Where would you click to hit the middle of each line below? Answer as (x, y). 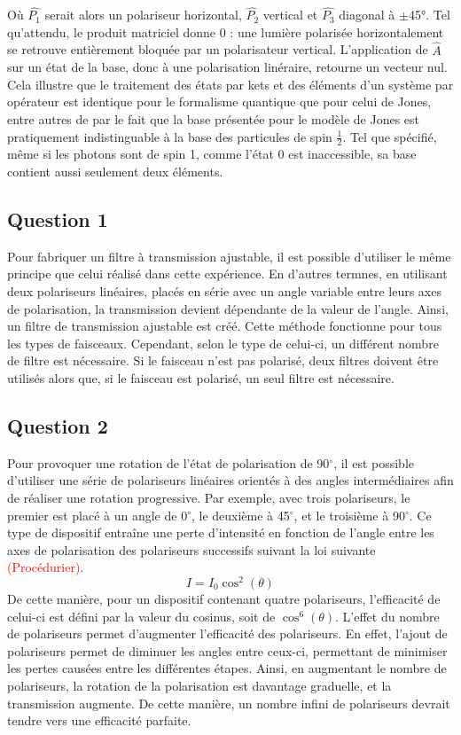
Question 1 (58, 219)
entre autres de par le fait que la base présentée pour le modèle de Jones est (214, 119)
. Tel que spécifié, (390, 136)
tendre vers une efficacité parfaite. (99, 720)
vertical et (290, 15)
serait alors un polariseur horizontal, (143, 15)
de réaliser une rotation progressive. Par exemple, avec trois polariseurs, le (209, 497)
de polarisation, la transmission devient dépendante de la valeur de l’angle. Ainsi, (228, 308)
